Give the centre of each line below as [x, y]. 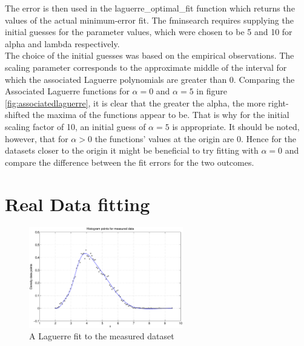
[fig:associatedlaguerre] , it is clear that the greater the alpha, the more [135, 103]
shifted [17, 115]
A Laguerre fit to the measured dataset [102, 336]
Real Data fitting [78, 204]
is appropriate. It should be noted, [236, 126]
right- [278, 103]
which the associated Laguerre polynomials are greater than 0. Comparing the [150, 79]
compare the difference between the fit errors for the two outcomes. [130, 162]
